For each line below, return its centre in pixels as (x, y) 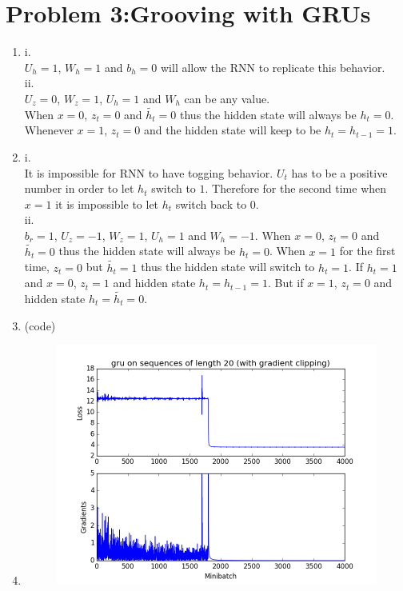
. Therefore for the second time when (296, 188)
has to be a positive (339, 172)
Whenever (49, 130)
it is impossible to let (107, 204)
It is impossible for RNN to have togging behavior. (149, 172)
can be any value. (227, 98)
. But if (285, 283)
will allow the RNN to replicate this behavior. (273, 67)
